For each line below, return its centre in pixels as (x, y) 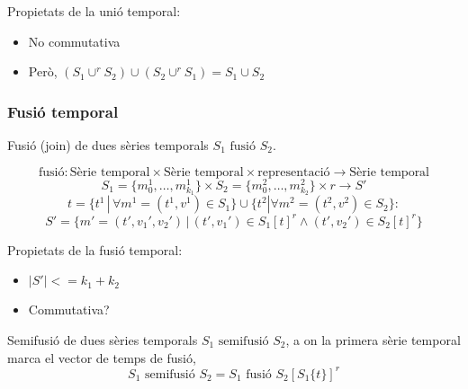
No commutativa (74, 41)
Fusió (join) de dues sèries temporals (108, 145)
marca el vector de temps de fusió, (102, 357)
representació (294, 172)
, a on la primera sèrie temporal (373, 339)
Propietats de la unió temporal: (94, 11)
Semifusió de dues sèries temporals (103, 339)
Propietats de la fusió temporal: (95, 249)
